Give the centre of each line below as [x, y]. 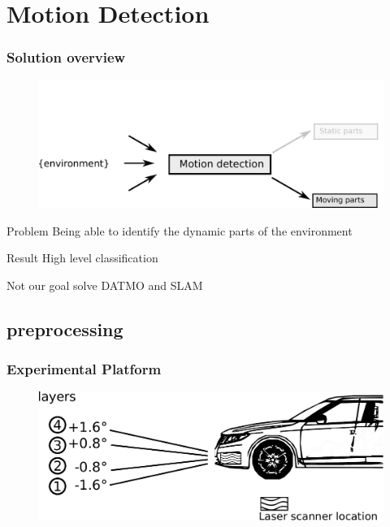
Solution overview [66, 57]
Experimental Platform [84, 369]
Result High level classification [82, 258]
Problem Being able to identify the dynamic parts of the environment [180, 230]
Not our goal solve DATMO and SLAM [105, 285]
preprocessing [65, 328]
